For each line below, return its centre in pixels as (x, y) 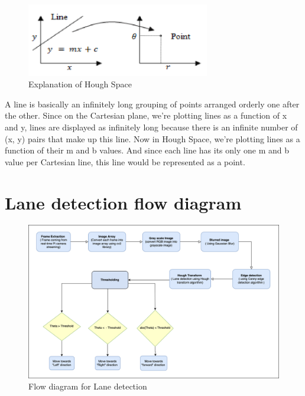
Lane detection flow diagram (123, 202)
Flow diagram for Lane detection (88, 386)
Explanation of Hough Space (80, 84)
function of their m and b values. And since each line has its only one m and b (147, 150)
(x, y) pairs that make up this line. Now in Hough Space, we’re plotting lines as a (152, 138)
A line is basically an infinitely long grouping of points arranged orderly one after (152, 104)
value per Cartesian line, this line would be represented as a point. (125, 161)
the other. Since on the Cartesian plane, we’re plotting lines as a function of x (146, 115)
